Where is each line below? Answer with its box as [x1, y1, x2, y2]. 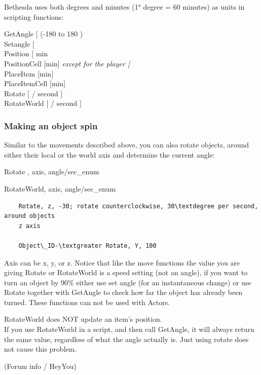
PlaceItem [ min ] [4, 68, 54, 79]
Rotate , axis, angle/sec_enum [4, 166, 99, 177]
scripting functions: [4, 11, 64, 22]
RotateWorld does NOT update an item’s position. [4, 314, 162, 324]
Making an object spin [4, 119, 98, 132]
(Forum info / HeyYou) [4, 360, 77, 371]
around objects [4, 212, 55, 220]
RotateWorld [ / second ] [4, 98, 82, 108]
